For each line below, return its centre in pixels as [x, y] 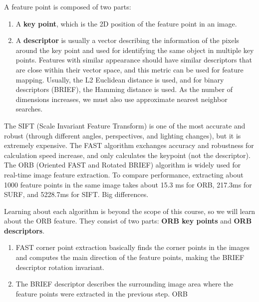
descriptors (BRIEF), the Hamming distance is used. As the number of [124, 89]
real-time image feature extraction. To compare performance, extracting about [124, 174]
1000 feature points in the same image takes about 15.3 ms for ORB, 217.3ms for [128, 184]
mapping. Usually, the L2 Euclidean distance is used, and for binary [120, 79]
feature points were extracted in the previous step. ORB [102, 293]
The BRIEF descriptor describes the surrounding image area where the [125, 284]
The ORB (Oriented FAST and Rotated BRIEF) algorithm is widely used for [123, 165]
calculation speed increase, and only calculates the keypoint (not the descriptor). [127, 155]
